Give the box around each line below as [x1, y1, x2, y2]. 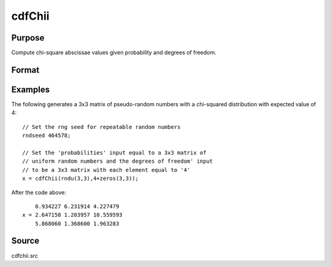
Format [11, 64, 40, 75]
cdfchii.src [11, 252, 38, 259]
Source [11, 236, 40, 246]
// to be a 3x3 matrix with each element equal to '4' [22, 166, 191, 173]
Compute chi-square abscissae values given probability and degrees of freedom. [11, 49, 217, 56]
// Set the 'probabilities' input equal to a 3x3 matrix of [22, 149, 207, 156]
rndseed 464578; [22, 132, 71, 139]
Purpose [11, 33, 45, 43]
